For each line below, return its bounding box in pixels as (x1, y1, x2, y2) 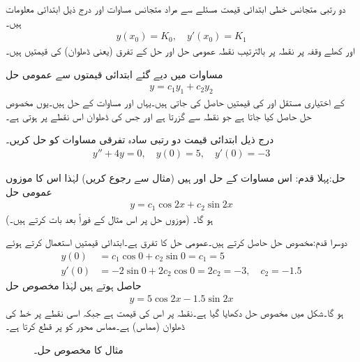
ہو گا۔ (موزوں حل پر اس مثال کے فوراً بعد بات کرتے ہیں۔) (6, 211, 213, 226)
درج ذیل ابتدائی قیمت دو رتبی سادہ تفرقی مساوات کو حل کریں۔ (6, 132, 274, 147)
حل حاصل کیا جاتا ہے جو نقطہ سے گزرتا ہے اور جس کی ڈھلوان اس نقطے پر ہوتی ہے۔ (6, 108, 312, 123)
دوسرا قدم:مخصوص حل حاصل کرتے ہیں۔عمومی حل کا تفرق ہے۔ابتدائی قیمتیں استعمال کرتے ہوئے (6, 235, 347, 249)
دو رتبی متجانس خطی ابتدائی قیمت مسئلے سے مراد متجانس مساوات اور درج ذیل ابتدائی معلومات (6, 1, 346, 15)
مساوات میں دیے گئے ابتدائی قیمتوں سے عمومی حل (6, 66, 223, 81)
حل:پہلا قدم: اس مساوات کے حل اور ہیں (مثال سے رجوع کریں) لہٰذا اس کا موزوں (6, 171, 345, 185)
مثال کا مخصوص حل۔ (33, 342, 123, 356)
